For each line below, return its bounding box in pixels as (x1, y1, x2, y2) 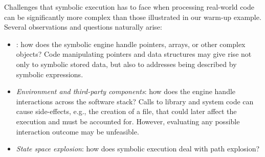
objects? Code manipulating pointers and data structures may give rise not (16, 49, 252, 59)
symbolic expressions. (16, 69, 83, 79)
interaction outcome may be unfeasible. (16, 126, 139, 137)
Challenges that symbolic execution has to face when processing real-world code (4, 2, 254, 12)
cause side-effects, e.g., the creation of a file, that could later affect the (16, 106, 237, 117)
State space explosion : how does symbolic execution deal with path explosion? (16, 143, 260, 154)
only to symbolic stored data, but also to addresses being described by (16, 58, 237, 69)
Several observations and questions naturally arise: (4, 21, 162, 32)
